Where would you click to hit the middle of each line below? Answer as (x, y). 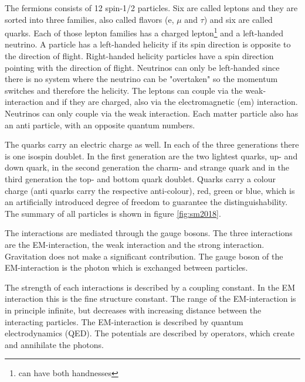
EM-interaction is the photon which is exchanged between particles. (126, 267)
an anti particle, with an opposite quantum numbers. (100, 125)
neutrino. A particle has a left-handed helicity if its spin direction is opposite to (148, 44)
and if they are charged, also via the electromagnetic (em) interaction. (172, 102)
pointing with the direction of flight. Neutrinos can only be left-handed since (142, 67)
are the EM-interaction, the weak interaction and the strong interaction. (135, 244)
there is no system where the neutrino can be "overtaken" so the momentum (141, 79)
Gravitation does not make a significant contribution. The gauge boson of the (144, 256)
